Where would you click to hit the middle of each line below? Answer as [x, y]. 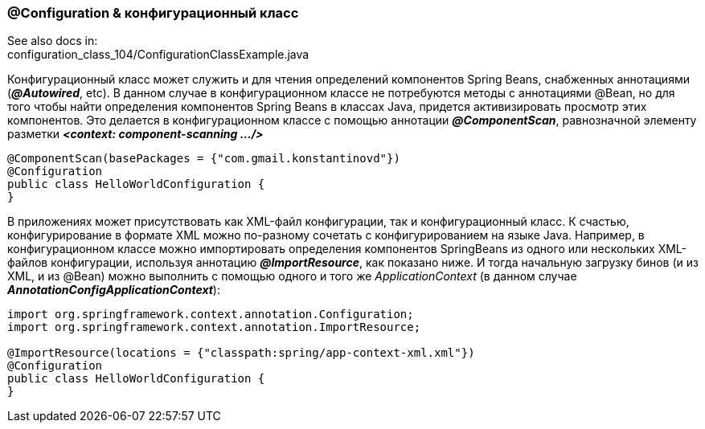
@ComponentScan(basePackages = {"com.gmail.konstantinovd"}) [204, 159]
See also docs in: [53, 41]
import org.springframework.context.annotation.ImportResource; [214, 327]
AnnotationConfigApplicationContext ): [114, 290]
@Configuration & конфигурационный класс [153, 13]
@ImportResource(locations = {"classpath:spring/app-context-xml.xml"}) [241, 353]
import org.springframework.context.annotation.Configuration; [211, 315]
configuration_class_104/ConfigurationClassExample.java [158, 55]
